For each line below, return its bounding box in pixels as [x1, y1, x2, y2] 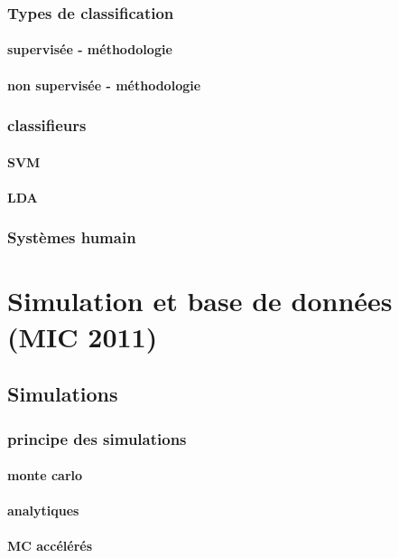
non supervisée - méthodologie [7, 75, 201, 94]
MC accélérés [7, 536, 93, 555]
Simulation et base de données [7, 282, 393, 319]
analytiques [7, 501, 79, 520]
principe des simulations [7, 427, 187, 449]
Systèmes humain [7, 226, 136, 249]
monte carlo [7, 466, 83, 485]
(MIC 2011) [7, 317, 158, 355]
